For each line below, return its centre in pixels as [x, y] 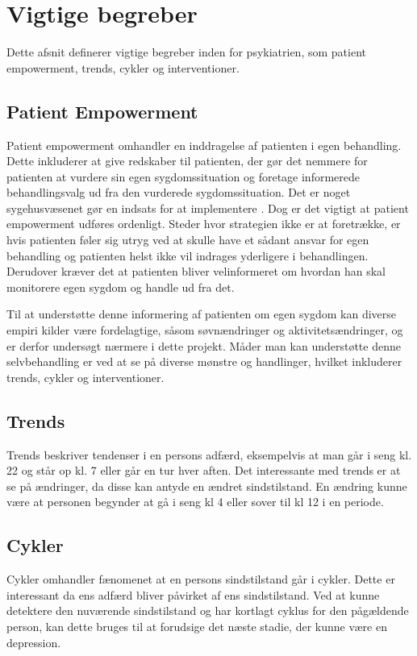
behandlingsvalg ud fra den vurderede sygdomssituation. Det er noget [179, 192]
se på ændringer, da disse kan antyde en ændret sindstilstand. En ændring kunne [207, 486]
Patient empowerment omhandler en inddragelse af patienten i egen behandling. [204, 145]
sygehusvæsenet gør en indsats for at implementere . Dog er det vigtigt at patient [208, 208]
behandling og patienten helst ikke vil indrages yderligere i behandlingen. [188, 255]
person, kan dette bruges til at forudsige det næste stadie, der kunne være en [197, 626]
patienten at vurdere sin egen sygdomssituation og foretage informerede [183, 176]
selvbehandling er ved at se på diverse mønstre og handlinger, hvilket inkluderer [204, 361]
